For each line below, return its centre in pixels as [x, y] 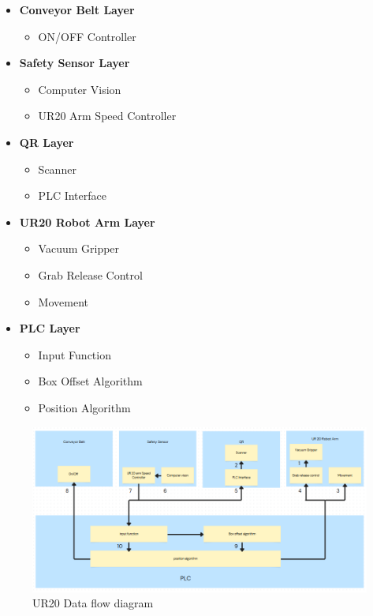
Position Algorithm [84, 407]
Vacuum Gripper [79, 248]
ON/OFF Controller [87, 36]
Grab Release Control [90, 274]
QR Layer [47, 142]
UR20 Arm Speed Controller [107, 116]
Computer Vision [80, 89]
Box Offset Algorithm [90, 381]
